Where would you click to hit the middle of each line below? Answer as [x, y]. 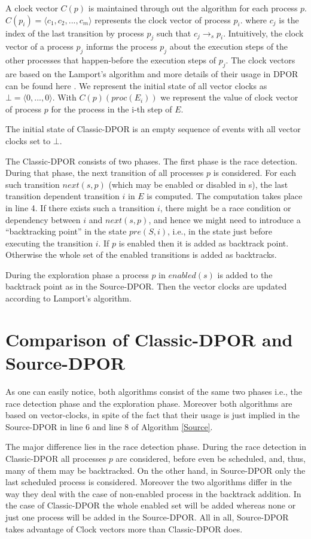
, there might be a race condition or [225, 207]
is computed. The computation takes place [225, 196]
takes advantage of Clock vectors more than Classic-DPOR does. [124, 529]
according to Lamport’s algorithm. [68, 298]
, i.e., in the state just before [220, 231]
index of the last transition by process [75, 33]
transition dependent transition [62, 196]
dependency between [43, 219]
